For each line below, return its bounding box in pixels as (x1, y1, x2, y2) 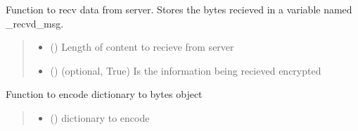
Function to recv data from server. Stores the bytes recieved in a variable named (6, 2, 352, 16)
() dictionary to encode (50, 110, 150, 125)
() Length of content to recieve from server (50, 39, 234, 54)
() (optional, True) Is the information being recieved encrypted (50, 63, 321, 77)
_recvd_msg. (6, 15, 64, 30)
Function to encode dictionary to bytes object (6, 87, 203, 101)
